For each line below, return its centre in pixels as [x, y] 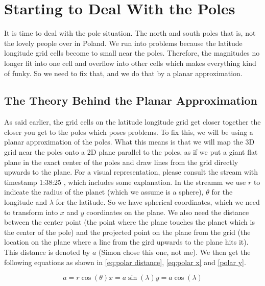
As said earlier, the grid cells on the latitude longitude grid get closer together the [132, 122]
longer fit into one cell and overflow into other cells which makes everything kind [130, 63]
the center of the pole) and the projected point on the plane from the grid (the [127, 232]
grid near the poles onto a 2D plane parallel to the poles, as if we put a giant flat [131, 152]
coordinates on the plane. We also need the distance [168, 212]
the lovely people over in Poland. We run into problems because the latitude [123, 43]
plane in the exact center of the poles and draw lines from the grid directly [121, 162]
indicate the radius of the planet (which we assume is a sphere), [104, 192]
